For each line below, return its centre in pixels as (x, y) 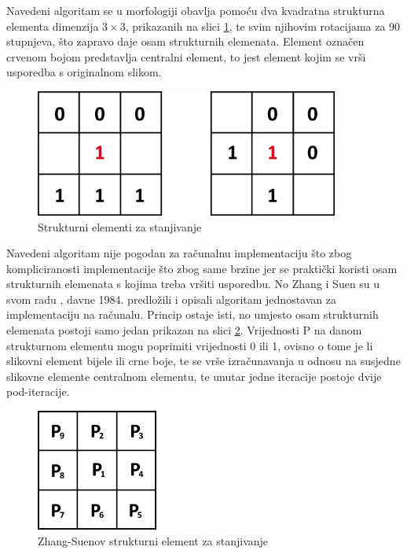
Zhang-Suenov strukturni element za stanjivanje (153, 540)
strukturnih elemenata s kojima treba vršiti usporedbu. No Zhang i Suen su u (193, 284)
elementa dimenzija (53, 26)
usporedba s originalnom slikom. (84, 72)
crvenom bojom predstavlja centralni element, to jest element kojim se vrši (186, 56)
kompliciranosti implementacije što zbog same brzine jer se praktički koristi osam (202, 268)
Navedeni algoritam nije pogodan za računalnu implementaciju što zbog (179, 253)
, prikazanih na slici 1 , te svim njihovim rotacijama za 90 (263, 26)
